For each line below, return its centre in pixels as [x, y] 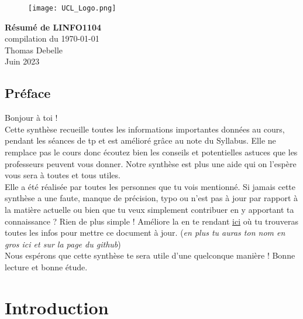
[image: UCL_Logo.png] [72, 8]
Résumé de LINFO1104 [53, 27]
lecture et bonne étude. [46, 267]
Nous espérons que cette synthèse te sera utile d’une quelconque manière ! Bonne [150, 255]
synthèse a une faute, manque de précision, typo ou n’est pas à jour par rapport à [151, 198]
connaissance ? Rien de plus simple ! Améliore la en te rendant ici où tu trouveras [151, 221]
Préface [28, 93]
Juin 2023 [22, 61]
